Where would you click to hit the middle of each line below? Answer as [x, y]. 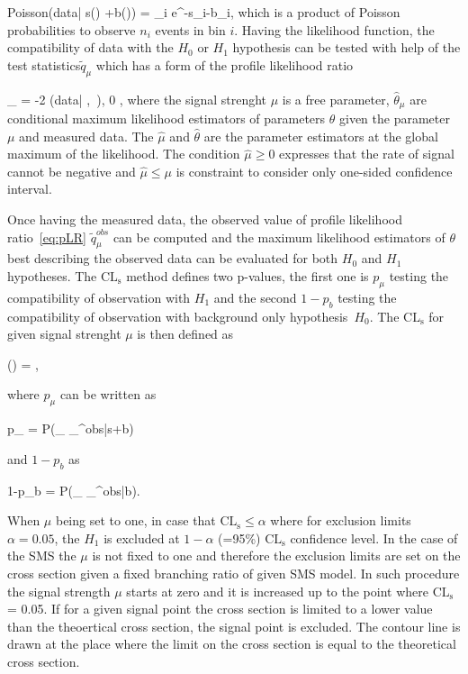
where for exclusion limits [341, 520]
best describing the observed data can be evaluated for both [173, 258]
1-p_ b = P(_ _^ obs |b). [74, 490]
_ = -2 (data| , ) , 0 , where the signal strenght [137, 99]
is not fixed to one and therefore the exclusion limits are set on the [276, 556]
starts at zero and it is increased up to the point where [277, 591]
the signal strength [59, 591]
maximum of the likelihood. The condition [124, 154]
